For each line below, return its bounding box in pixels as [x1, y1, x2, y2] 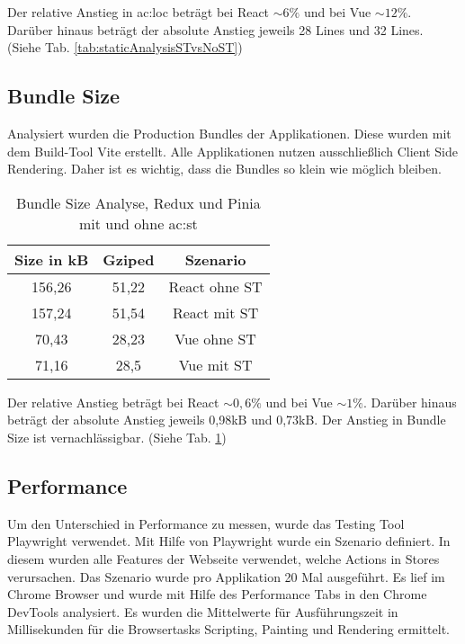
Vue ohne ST [174, 327, 256, 349]
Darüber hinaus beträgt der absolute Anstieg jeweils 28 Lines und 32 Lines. [7, 20, 424, 39]
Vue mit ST [178, 353, 253, 375]
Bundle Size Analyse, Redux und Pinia [15, 192, 261, 213]
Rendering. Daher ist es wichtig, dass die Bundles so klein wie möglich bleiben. [7, 159, 442, 178]
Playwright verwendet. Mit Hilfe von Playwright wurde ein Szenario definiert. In [7, 532, 451, 550]
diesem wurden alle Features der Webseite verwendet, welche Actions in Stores [7, 549, 440, 568]
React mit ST [172, 301, 259, 323]
